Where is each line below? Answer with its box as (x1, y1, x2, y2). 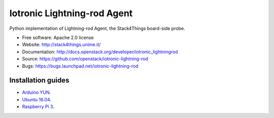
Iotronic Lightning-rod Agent (9, 8, 133, 19)
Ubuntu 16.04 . (22, 96, 52, 102)
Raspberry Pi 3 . (22, 104, 54, 110)
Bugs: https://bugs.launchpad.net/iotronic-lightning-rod (22, 63, 139, 69)
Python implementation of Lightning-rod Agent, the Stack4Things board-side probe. (9, 25, 185, 31)
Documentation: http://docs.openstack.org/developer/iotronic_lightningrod (22, 49, 178, 55)
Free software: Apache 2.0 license (22, 34, 94, 41)
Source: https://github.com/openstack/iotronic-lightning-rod (22, 56, 148, 62)
